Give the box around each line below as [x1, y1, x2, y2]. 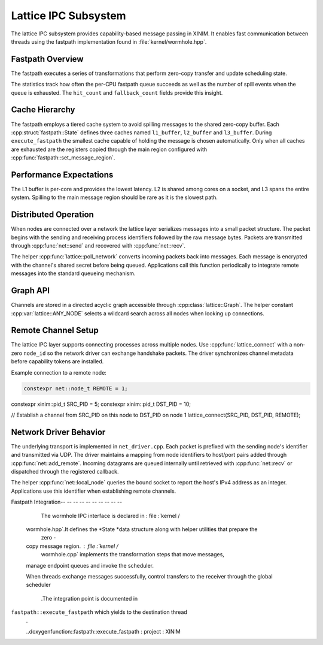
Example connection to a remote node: [11, 369, 107, 376]
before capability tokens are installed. [11, 358, 104, 365]
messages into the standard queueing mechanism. [11, 270, 136, 277]
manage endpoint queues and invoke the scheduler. [26, 562, 154, 569]
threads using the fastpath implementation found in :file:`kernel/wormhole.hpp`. [11, 38, 207, 45]
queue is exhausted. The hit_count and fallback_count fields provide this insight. [11, 89, 223, 96]
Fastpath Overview [11, 54, 84, 64]
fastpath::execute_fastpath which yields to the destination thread [11, 608, 188, 616]
